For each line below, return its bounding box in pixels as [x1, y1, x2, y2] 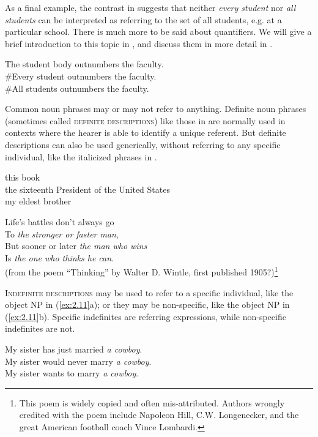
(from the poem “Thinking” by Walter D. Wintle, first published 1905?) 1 [5, 264, 278, 278]
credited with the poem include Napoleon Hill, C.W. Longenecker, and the [19, 408, 299, 421]
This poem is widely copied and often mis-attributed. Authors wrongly [19, 396, 285, 409]
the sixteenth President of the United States [5, 182, 170, 195]
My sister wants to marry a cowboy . [5, 367, 139, 379]
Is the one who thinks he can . [5, 251, 114, 264]
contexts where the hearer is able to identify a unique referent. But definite [5, 126, 286, 139]
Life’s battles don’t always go [5, 215, 114, 228]
